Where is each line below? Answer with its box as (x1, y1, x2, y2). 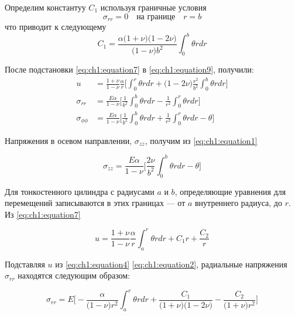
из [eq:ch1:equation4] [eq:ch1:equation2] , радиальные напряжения (55, 257, 287, 270)
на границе (136, 12, 176, 21)
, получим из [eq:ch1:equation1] (145, 134, 258, 146)
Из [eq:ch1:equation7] (5, 208, 81, 220)
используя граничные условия (100, 1, 207, 13)
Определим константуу (5, 1, 86, 13)
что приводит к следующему (5, 20, 107, 33)
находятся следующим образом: (18, 269, 131, 281)
